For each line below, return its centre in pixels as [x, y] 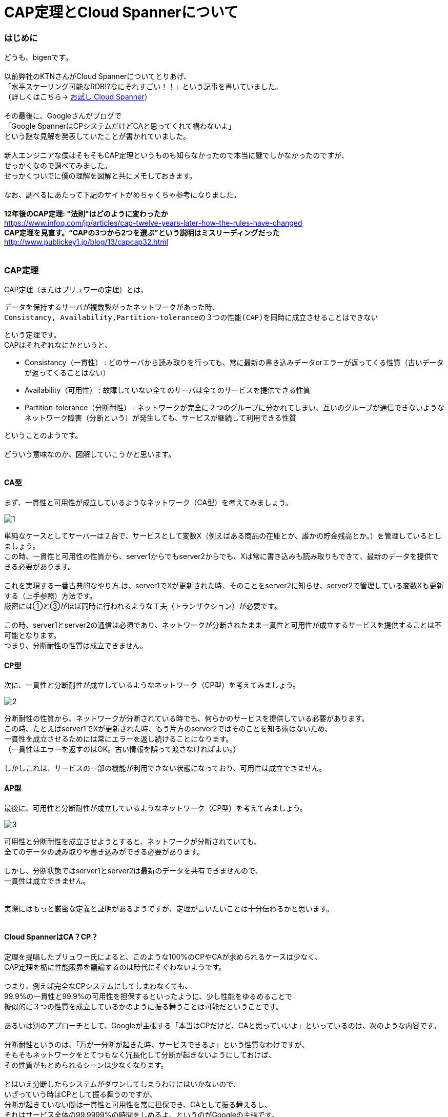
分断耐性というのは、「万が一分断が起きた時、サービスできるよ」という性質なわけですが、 [157, 1044]
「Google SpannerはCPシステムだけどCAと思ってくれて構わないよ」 [120, 126]
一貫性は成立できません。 [47, 881]
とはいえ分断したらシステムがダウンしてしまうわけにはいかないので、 [122, 1084]
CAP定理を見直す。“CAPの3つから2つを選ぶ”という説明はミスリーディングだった [142, 233]
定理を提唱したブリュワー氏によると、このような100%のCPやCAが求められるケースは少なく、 [163, 956]
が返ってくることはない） [67, 372]
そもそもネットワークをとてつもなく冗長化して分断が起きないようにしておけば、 [140, 1054]
